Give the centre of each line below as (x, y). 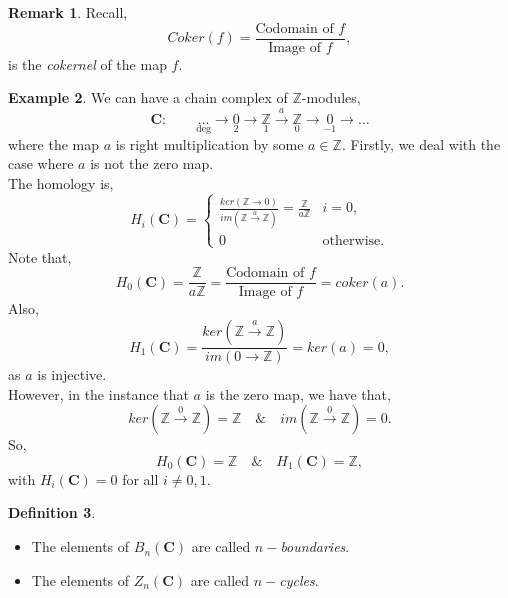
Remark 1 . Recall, (68, 12)
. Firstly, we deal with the (421, 143)
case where (41, 163)
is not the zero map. (152, 163)
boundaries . (315, 546)
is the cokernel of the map (87, 63)
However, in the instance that (98, 393)
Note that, (40, 256)
